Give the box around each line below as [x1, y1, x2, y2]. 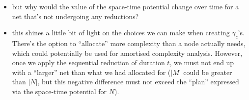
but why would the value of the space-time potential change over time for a [12, 1, 239, 11]
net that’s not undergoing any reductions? [12, 11, 139, 21]
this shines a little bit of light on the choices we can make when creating [12, 27, 230, 38]
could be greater [183, 67, 232, 77]
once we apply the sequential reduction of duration [12, 57, 165, 68]
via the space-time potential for [12, 86, 107, 96]
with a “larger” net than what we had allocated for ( [12, 67, 171, 77]
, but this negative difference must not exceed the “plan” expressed [37, 76, 239, 87]
